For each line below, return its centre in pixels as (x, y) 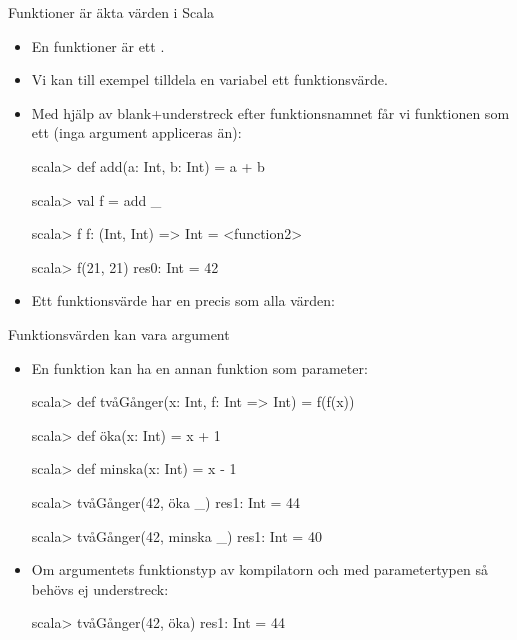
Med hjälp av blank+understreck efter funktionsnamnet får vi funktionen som (270, 112)
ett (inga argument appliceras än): (136, 132)
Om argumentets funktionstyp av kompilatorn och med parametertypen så (259, 569)
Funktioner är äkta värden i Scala (111, 12)
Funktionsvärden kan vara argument (119, 333)
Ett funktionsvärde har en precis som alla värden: (183, 300)
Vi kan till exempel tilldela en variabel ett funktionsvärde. (209, 79)
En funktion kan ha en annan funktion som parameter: (199, 367)
